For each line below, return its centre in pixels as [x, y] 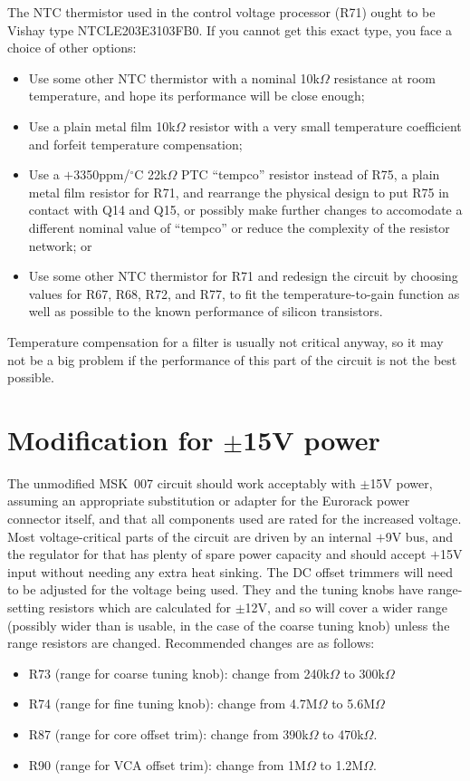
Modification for [110, 439]
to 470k [343, 733]
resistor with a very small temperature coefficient [326, 125]
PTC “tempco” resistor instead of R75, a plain [310, 174]
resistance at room [385, 77]
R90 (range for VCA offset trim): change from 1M [167, 764]
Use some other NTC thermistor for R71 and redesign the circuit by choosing [243, 276]
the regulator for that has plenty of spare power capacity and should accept [217, 554]
